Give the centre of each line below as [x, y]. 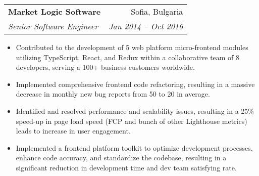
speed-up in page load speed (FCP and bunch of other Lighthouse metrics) [132, 121]
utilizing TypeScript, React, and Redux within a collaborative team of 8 [128, 57]
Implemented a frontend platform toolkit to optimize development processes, [134, 147]
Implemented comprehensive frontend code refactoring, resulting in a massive [135, 84]
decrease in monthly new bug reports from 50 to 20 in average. [113, 94]
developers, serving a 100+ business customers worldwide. [105, 67]
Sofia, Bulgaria [157, 11]
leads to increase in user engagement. [73, 131]
